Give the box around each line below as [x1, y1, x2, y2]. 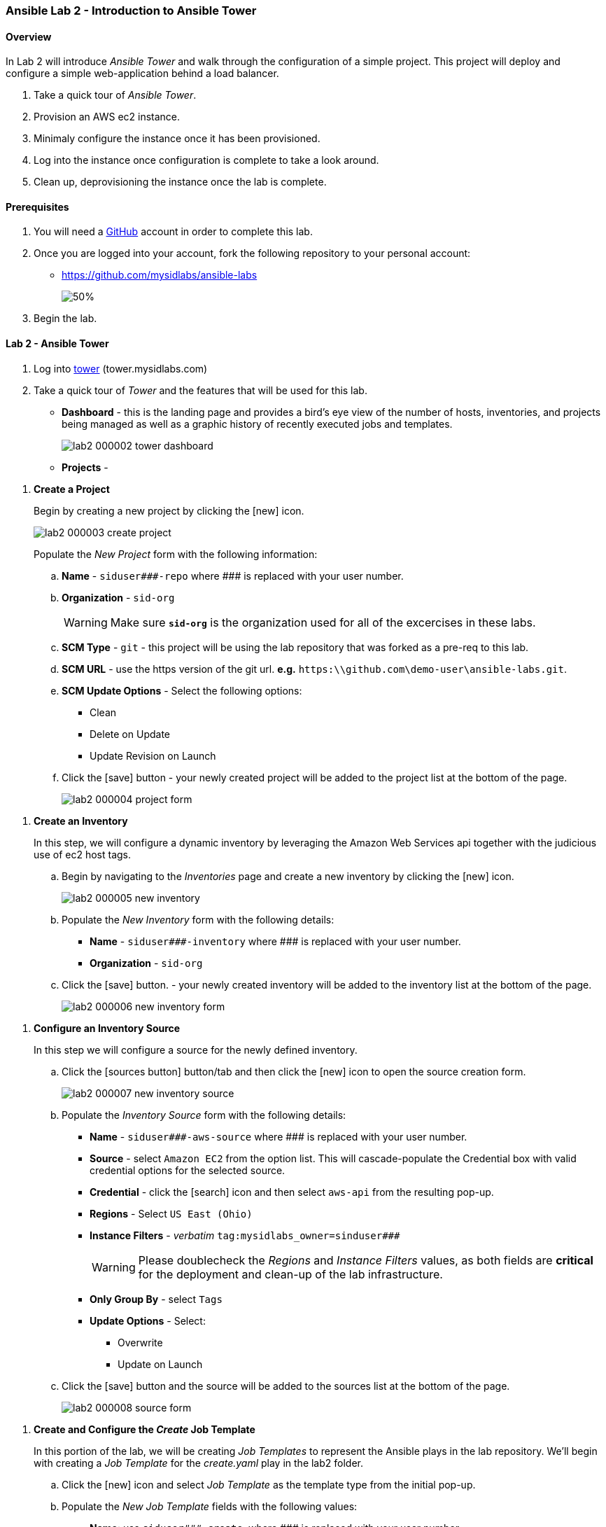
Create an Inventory [34, 814, 128, 827]
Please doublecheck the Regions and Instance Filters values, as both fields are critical [138, 1253, 593, 1267]
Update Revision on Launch [90, 749, 216, 762]
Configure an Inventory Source [34, 1022, 181, 1034]
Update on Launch [118, 1358, 203, 1370]
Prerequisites [6, 200, 69, 213]
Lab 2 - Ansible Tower [6, 337, 109, 350]
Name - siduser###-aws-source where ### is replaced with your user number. [90, 1130, 467, 1143]
